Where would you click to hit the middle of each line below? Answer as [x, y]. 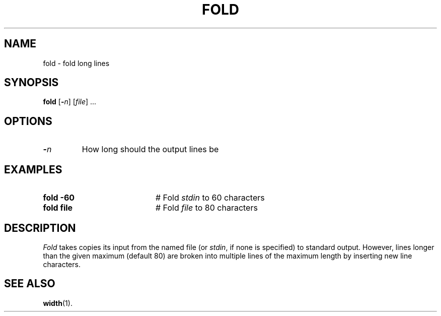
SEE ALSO [30, 284]
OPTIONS [28, 121]
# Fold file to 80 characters [206, 208]
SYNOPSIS [31, 83]
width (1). [58, 303]
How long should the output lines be [150, 149]
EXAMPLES [33, 169]
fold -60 [59, 198]
